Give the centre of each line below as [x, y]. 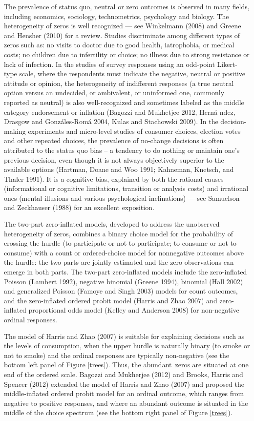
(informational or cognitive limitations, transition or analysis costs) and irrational [126, 188]
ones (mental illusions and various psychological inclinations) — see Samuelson [122, 198]
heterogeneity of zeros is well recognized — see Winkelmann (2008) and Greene [123, 26]
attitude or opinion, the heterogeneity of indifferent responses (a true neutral [119, 83]
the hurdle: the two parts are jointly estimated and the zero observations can [119, 262]
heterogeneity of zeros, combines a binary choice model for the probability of [118, 233]
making [15, 131]
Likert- [227, 64]
